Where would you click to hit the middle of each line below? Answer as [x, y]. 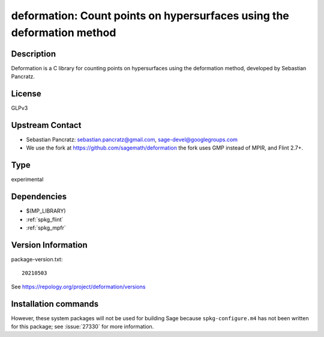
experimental [27, 180]
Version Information [49, 245]
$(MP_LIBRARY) [46, 211]
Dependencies [39, 197]
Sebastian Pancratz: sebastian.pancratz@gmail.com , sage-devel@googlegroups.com [132, 140]
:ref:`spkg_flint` [45, 219]
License [26, 94]
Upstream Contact [46, 125]
